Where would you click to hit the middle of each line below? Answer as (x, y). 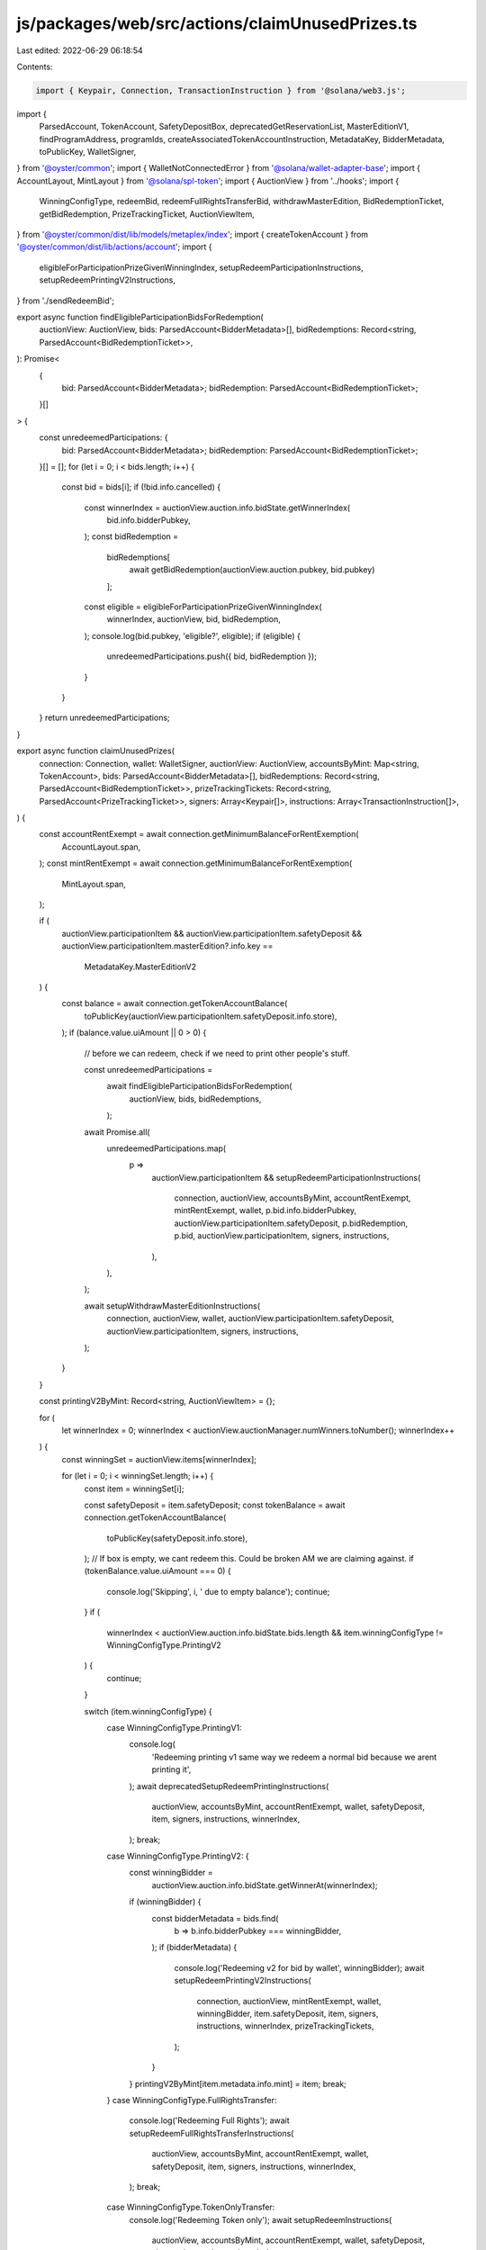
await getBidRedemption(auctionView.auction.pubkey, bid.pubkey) (252, 570)
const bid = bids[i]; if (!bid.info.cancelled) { (141, 487)
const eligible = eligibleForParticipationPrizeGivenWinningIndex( (203, 607)
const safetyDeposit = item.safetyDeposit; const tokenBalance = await (215, 1505)
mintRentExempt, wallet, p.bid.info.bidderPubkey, (265, 1210)
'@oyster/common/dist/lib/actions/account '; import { (114, 247)
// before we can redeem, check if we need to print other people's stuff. (217, 1053)
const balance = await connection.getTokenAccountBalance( (175, 1003)
